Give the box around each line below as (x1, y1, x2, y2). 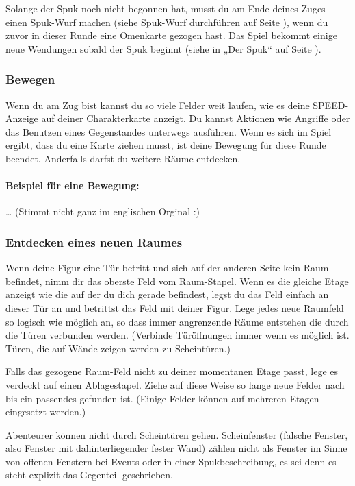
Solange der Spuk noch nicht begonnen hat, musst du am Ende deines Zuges (5, 1, 326, 15)
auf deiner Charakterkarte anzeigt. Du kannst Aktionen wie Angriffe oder (41, 111, 350, 125)
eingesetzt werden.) (5, 404, 86, 419)
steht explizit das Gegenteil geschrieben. (5, 467, 173, 482)
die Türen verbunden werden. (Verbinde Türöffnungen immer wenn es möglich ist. (5, 328, 350, 342)
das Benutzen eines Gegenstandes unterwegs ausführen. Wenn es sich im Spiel (5, 124, 332, 138)
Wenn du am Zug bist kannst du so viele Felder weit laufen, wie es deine (5, 97, 310, 112)
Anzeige (5, 111, 38, 125)
